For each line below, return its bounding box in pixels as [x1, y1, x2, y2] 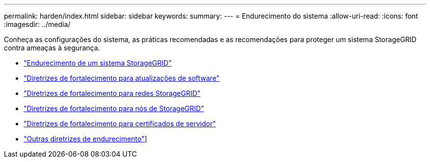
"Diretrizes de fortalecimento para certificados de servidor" [24, 119, 216, 128]
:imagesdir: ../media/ [4, 20, 71, 28]
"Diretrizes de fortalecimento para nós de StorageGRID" [24, 104, 204, 113]
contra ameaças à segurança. [4, 44, 100, 52]
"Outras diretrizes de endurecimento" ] [24, 135, 147, 143]
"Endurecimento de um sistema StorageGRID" [24, 59, 172, 67]
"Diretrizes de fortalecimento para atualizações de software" [24, 74, 220, 82]
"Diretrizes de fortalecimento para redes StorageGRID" [24, 89, 201, 97]
